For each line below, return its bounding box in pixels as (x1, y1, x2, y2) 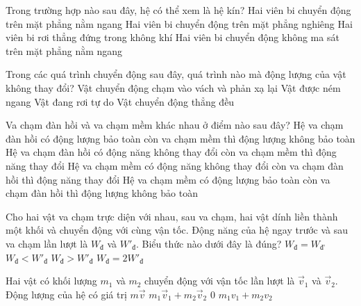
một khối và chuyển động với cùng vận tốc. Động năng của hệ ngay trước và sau (6, 223, 349, 237)
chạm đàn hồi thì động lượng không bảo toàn (6, 186, 198, 200)
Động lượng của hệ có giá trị (6, 287, 127, 301)
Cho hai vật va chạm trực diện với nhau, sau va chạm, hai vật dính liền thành (6, 209, 338, 223)
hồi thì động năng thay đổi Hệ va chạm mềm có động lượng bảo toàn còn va (6, 172, 330, 186)
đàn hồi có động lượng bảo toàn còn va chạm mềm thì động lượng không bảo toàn (6, 131, 355, 145)
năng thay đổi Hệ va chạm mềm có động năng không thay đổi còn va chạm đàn (6, 158, 344, 172)
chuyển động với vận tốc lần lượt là (144, 273, 295, 288)
